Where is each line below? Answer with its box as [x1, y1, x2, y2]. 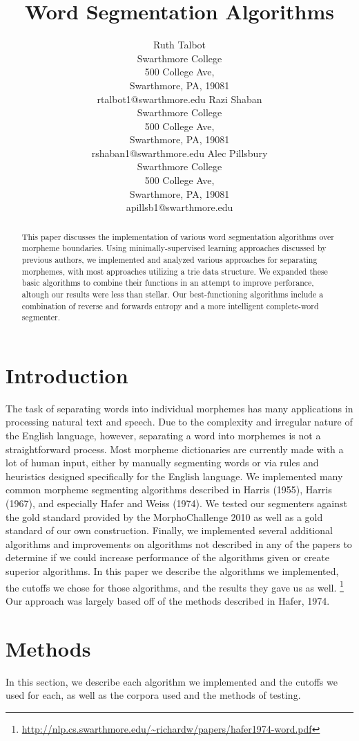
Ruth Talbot [153, 37, 206, 52]
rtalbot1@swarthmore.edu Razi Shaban [97, 91, 262, 106]
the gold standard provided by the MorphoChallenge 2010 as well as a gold [6, 509, 323, 524]
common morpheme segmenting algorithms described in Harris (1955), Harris [6, 482, 332, 497]
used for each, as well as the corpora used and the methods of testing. [6, 688, 301, 702]
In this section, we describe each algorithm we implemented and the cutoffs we [6, 674, 338, 688]
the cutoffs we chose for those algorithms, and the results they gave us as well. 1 [6, 578, 344, 594]
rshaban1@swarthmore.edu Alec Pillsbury [91, 145, 268, 160]
